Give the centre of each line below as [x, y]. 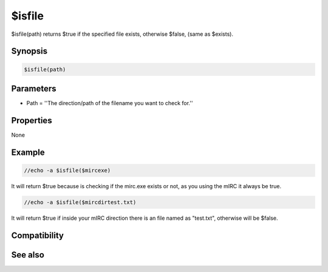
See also [28, 255]
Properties [32, 121]
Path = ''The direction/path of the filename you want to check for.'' [110, 103]
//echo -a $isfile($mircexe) [67, 170]
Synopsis [29, 51]
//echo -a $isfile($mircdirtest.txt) [80, 202]
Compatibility [37, 235]
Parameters [34, 88]
